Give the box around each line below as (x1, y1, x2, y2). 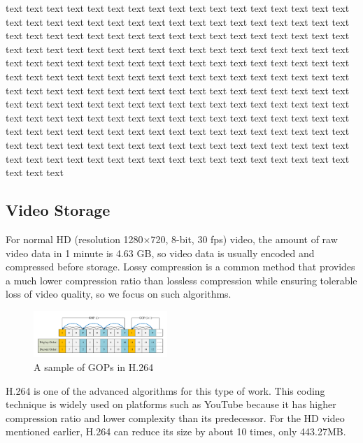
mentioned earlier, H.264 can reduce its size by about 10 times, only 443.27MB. (6, 424, 346, 439)
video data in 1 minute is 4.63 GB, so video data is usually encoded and (6, 245, 315, 260)
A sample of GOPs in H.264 (34, 360, 154, 375)
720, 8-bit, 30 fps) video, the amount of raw (150, 231, 338, 246)
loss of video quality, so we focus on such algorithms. (6, 286, 232, 301)
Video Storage (6, 199, 111, 221)
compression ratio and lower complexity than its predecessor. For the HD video (6, 410, 345, 425)
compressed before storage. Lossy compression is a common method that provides (6, 259, 355, 274)
